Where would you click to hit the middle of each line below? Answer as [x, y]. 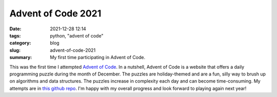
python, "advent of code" [77, 35]
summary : [21, 57]
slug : [15, 50]
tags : [15, 35]
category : [20, 43]
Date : [15, 29]
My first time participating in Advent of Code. [98, 57]
